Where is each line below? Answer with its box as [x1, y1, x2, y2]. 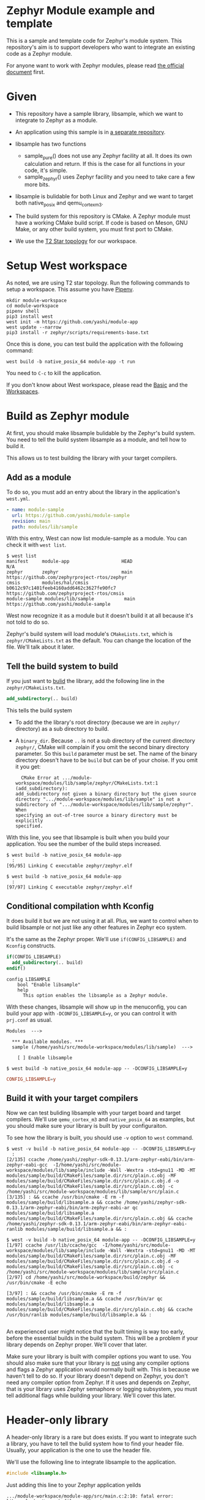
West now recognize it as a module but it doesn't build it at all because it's [6, 612, 194, 619]
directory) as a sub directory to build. [15, 725, 109, 733]
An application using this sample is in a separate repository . [15, 128, 166, 135]
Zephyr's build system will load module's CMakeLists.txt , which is [6, 630, 173, 638]
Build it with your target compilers [6, 1093, 139, 1103]
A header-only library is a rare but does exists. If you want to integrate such [6, 1433, 197, 1441]
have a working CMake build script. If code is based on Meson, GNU [15, 219, 188, 226]
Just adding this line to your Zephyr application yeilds [6, 1482, 141, 1489]
